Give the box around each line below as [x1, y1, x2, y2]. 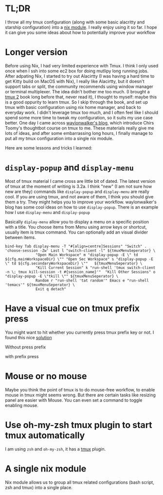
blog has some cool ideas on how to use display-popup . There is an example [5, 204, 159, 210]
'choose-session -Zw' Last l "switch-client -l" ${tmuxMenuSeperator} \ [5, 248, 156, 253]
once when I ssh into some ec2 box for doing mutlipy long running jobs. [5, 68, 149, 74]
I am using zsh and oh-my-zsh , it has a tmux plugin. [5, 446, 106, 452]
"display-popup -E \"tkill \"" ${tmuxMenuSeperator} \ [5, 274, 119, 279]
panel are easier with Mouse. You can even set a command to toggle [5, 397, 143, 403]
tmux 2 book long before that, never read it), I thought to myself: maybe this [5, 94, 157, 100]
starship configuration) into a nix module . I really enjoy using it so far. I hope [5, 24, 157, 30]
